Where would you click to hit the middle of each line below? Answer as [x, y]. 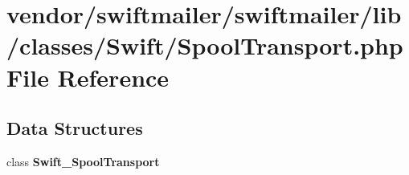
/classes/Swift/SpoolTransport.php [205, 45]
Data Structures [75, 128]
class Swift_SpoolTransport [83, 161]
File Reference [88, 77]
